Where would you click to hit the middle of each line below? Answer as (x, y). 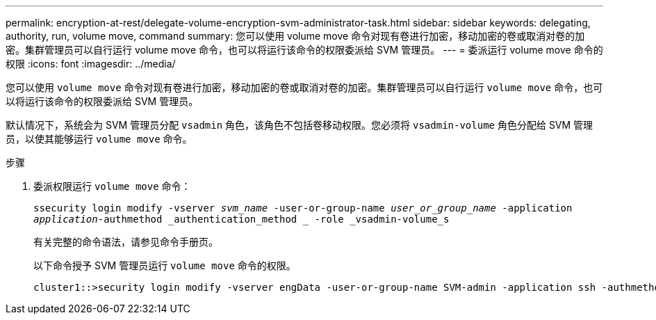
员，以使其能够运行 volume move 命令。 (99, 139)
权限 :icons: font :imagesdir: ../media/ (91, 64)
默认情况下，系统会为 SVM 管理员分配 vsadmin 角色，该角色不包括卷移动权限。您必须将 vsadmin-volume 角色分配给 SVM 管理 (300, 125)
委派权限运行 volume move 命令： (112, 186)
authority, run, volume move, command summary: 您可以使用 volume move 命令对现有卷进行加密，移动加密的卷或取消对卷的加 (295, 36)
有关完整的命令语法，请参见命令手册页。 (126, 242)
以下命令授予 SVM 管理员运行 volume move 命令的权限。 (165, 265)
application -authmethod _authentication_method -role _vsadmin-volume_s (241, 219)
